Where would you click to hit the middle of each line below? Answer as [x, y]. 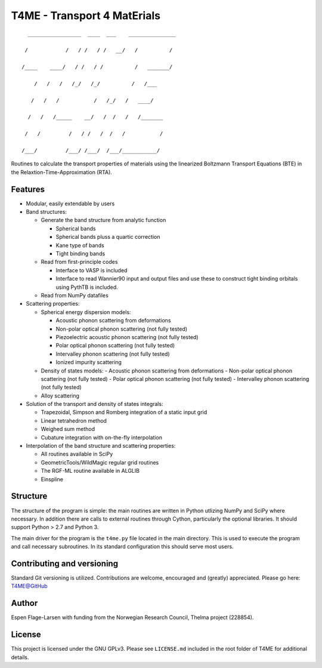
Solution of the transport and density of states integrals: [95, 404]
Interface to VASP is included [92, 270]
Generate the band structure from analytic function [103, 220]
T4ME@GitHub [29, 586]
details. [20, 657]
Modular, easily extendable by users [70, 204]
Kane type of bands [80, 245]
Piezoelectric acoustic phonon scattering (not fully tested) [127, 337]
